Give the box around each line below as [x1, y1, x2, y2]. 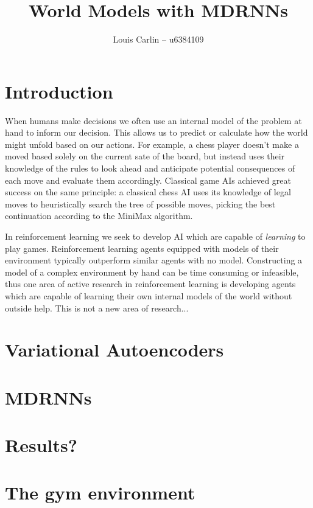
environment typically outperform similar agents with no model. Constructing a [5, 254, 303, 266]
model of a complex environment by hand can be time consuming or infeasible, [5, 265, 299, 278]
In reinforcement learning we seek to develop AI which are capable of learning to [5, 230, 306, 242]
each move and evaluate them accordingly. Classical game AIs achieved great [5, 173, 292, 186]
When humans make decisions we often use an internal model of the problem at [5, 114, 302, 127]
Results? [5, 433, 77, 458]
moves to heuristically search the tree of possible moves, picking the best [5, 197, 276, 210]
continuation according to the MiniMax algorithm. [5, 209, 193, 222]
